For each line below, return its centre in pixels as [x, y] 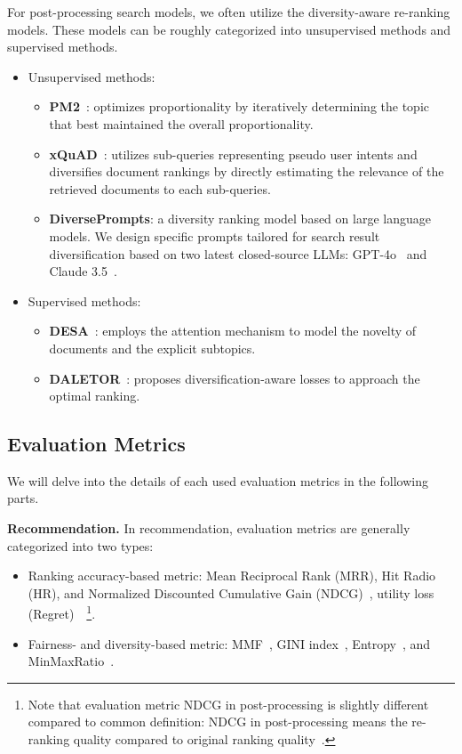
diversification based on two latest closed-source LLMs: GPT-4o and [238, 253]
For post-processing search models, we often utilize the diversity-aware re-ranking [229, 12]
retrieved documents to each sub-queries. [160, 188]
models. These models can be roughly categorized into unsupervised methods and [229, 29]
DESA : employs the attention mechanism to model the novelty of [233, 331]
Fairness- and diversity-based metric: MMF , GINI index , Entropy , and [229, 643]
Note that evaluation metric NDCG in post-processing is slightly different [228, 704]
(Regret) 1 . [62, 612]
